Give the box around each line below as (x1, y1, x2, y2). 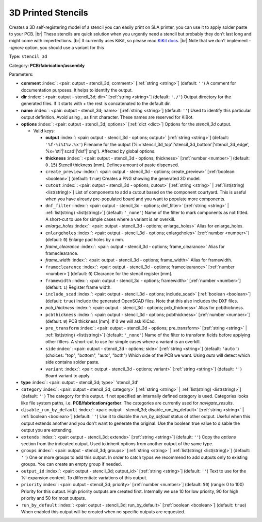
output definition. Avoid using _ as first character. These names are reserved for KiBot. (21, 114, 194, 120)
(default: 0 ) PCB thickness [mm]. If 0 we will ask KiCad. (45, 318, 156, 324)
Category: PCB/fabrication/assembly (9, 62, 85, 68)
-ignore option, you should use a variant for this (9, 44, 104, 51)
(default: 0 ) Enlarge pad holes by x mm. (45, 237, 124, 243)
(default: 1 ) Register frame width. (45, 284, 112, 290)
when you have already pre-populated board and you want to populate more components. (45, 196, 226, 202)
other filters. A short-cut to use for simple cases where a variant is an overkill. (45, 339, 201, 345)
